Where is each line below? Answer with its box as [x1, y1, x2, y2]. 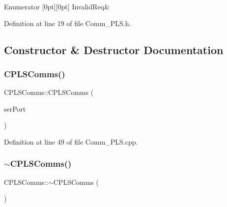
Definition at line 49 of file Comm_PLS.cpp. [4, 136, 138, 147]
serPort [4, 103, 26, 114]
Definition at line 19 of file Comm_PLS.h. [4, 18, 131, 28]
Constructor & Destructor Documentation [4, 42, 224, 57]
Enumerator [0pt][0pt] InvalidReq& [4, 1, 110, 11]
